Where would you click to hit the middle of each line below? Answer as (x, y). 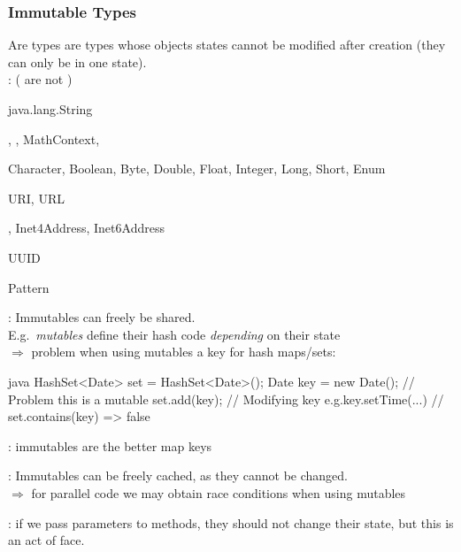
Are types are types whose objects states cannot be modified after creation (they (227, 45)
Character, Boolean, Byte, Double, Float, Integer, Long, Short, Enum (197, 169)
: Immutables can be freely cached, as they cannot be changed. (178, 475)
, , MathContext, (54, 138)
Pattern (29, 287)
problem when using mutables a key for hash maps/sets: (184, 352)
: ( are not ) (40, 79)
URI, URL (36, 198)
